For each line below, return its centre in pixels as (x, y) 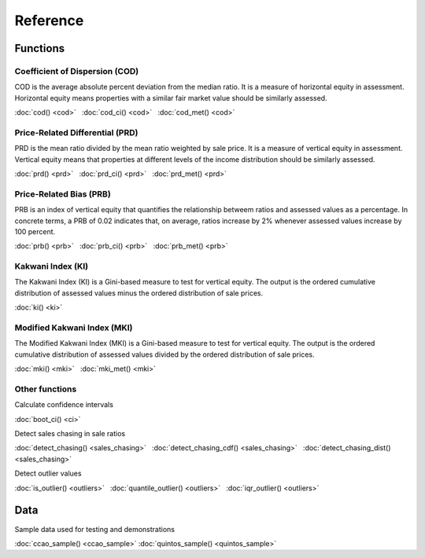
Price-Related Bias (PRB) (63, 194)
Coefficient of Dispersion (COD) (77, 71)
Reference (49, 20)
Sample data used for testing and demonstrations (94, 529)
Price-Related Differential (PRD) (76, 132)
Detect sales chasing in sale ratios (70, 434)
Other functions (46, 389)
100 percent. (35, 231)
